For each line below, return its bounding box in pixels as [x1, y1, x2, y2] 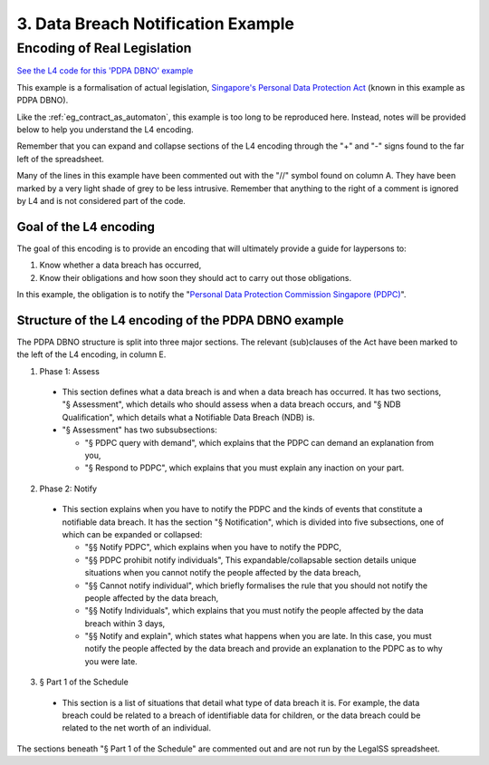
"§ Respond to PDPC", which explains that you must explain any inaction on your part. [84, 462, 405, 473]
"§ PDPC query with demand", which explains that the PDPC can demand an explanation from [84, 437, 435, 448]
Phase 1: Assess [39, 365, 100, 376]
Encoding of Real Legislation [16, 40, 192, 56]
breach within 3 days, [84, 617, 166, 629]
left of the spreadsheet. [16, 153, 104, 164]
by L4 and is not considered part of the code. [16, 195, 186, 206]
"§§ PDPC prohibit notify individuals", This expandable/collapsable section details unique [84, 554, 417, 566]
